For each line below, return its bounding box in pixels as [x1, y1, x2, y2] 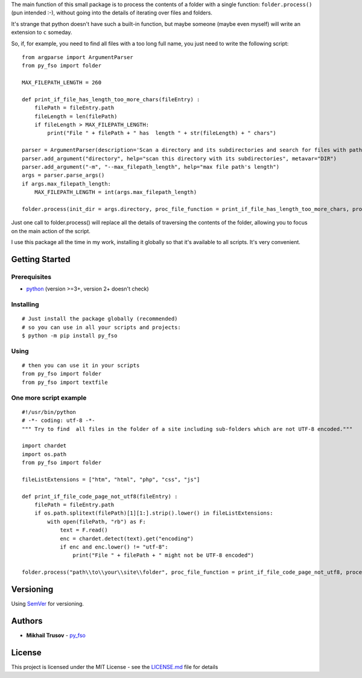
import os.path [22, 451, 67, 457]
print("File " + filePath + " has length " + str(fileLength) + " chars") [47, 130, 277, 137]
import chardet [22, 442, 67, 449]
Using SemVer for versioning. [11, 600, 84, 607]
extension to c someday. [11, 29, 72, 36]
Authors [11, 615, 43, 626]
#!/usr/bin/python [22, 409, 77, 415]
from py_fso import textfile [22, 378, 108, 386]
